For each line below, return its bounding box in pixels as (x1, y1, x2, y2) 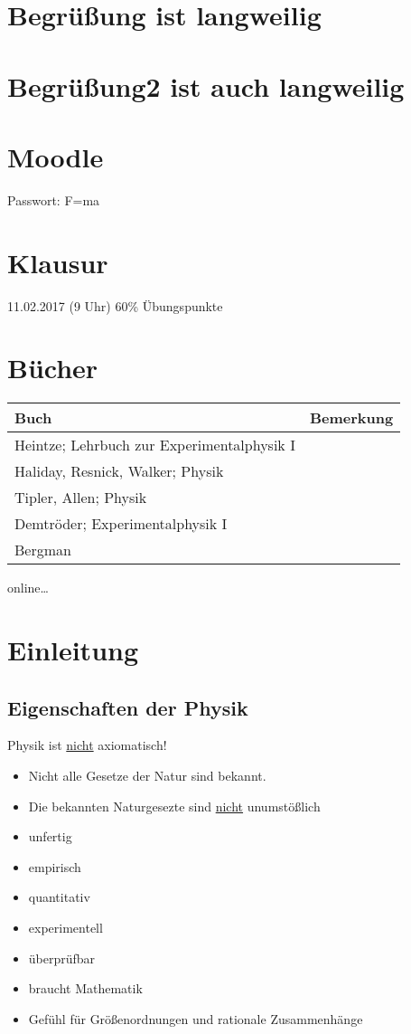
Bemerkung (309, 407, 394, 429)
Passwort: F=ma (7, 190, 100, 209)
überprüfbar (28, 948, 96, 967)
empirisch (28, 857, 81, 876)
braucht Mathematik (28, 979, 143, 998)
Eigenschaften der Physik (7, 693, 248, 721)
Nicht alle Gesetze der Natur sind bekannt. (28, 766, 266, 785)
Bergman (14, 539, 71, 561)
